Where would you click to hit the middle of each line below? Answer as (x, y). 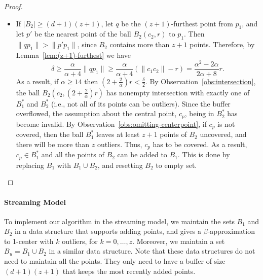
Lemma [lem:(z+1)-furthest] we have (73, 55)
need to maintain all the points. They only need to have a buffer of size (115, 261)
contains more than (140, 44)
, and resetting (120, 165)
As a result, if (37, 81)
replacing (30, 165)
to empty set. (176, 165)
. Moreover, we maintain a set (179, 241)
